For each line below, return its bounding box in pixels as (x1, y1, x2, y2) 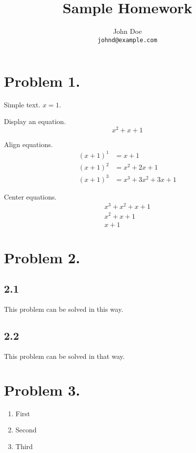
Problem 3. (4, 379, 80, 400)
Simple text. (4, 100, 41, 110)
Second (15, 425, 37, 435)
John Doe (113, 26, 142, 36)
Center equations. (4, 191, 57, 201)
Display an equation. (4, 116, 66, 126)
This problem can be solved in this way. (4, 304, 123, 314)
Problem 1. (4, 71, 80, 91)
